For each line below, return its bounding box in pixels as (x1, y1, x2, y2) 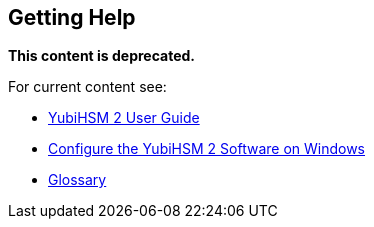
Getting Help (8, 5, 136, 30)
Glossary (48, 171, 107, 189)
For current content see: (8, 78, 167, 96)
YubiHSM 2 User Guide (48, 109, 200, 127)
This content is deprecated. (8, 47, 196, 65)
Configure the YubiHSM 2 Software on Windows (48, 140, 366, 158)
